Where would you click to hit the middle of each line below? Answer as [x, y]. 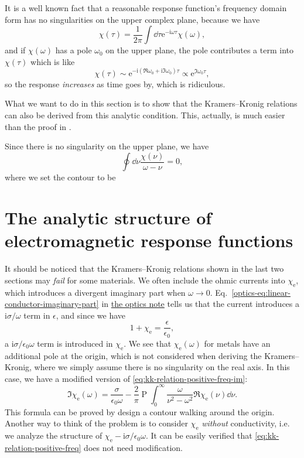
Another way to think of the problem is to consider [96, 423]
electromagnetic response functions [149, 240]
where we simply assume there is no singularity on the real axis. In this [162, 367]
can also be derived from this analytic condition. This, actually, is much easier [145, 115]
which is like [53, 61]
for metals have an [237, 343]
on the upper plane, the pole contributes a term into [199, 50]
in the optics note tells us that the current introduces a [201, 304]
